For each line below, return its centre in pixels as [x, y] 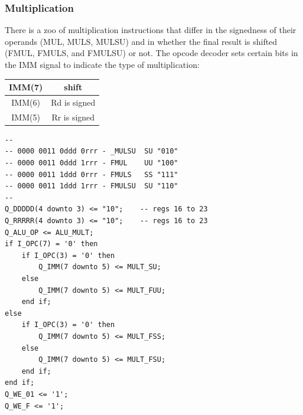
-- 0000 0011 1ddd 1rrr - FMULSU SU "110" [92, 186]
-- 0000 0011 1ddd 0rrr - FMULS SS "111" [92, 174]
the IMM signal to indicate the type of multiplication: [102, 64]
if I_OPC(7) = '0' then [51, 244]
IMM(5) [26, 117]
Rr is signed [73, 117]
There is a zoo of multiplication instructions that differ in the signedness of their [151, 30]
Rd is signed [73, 102]
